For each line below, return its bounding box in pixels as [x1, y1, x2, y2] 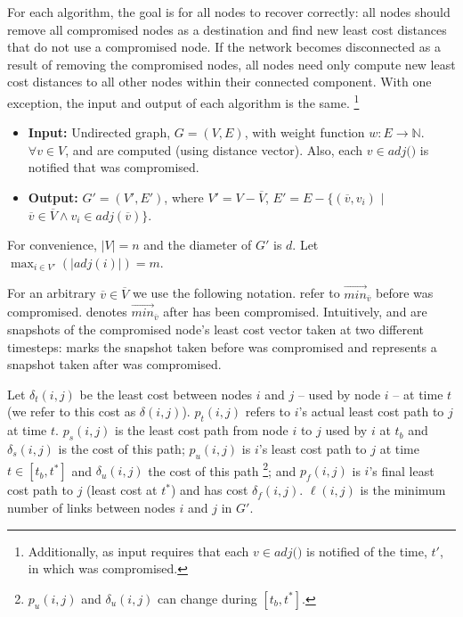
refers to [245, 402, 291, 421]
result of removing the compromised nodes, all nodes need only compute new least [7, 54, 456, 73]
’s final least [369, 461, 435, 480]
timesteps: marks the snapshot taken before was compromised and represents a [7, 337, 437, 356]
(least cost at [86, 481, 158, 499]
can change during [158, 588, 257, 607]
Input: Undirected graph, [28, 123, 171, 142]
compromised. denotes [7, 302, 127, 321]
